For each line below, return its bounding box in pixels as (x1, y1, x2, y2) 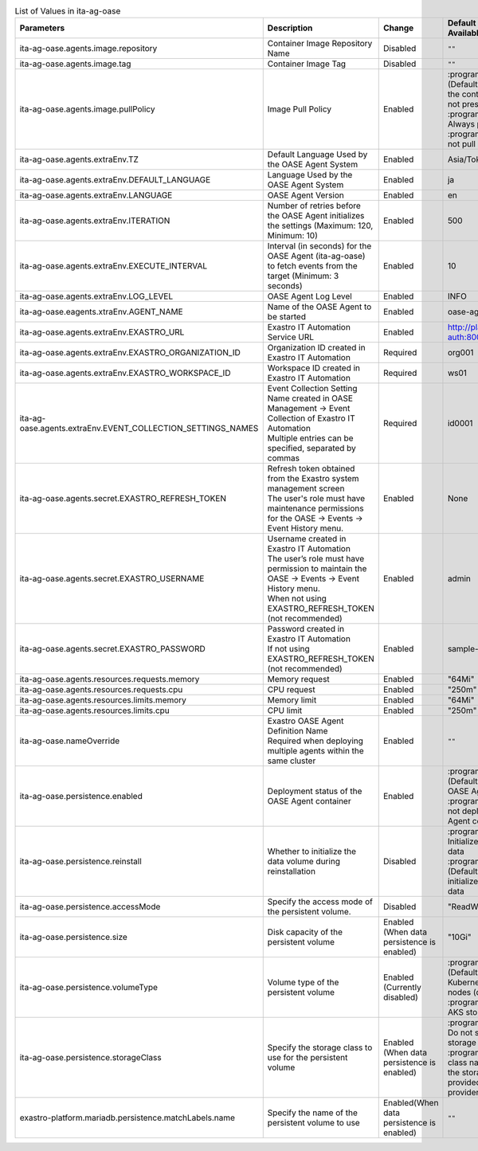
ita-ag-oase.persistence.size (19, 932, 127, 943)
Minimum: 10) (267, 230, 319, 241)
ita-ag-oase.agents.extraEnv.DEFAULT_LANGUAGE (19, 174, 211, 186)
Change (382, 22, 414, 33)
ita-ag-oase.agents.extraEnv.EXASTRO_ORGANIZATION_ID (19, 347, 241, 358)
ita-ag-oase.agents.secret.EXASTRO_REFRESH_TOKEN (19, 493, 227, 504)
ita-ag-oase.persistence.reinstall (19, 856, 143, 867)
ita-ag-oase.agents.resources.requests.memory (19, 674, 200, 685)
